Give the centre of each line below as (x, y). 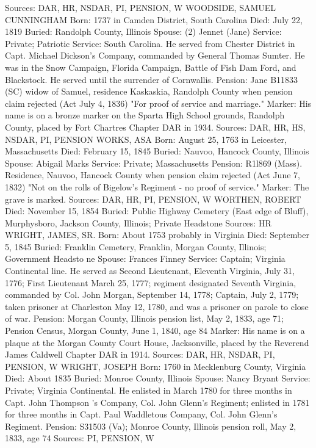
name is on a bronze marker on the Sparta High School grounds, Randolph (145, 115)
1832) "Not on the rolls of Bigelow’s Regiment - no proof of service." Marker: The (157, 186)
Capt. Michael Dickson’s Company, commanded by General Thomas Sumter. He (155, 55)
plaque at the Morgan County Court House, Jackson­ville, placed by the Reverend (157, 342)
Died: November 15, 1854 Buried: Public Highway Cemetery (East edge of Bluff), (157, 211)
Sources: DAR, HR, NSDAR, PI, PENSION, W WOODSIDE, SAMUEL (141, 7)
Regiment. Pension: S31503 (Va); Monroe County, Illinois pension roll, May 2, (151, 426)
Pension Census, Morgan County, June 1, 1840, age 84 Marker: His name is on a (155, 331)
